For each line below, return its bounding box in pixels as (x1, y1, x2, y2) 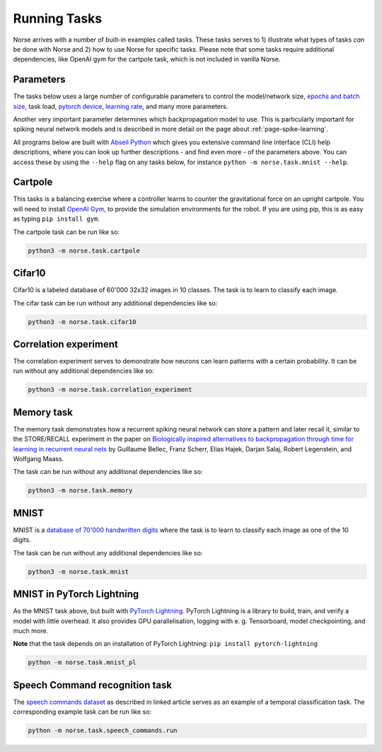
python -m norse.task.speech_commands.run (28, 727, 178, 735)
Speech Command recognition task (13, 679, 173, 691)
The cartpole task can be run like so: (13, 227, 120, 236)
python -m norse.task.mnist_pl (28, 659, 137, 666)
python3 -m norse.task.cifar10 (28, 318, 137, 325)
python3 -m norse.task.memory (28, 487, 133, 494)
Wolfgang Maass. (13, 455, 64, 463)
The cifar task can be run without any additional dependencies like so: (13, 299, 218, 307)
